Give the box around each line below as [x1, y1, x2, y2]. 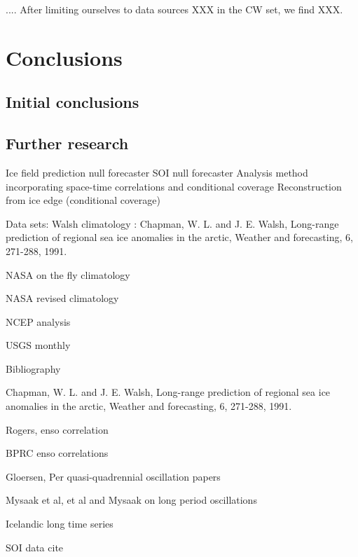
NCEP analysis [6, 314, 71, 329]
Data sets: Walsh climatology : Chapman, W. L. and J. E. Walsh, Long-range [6, 216, 339, 231]
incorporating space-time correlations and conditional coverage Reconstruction [6, 179, 342, 193]
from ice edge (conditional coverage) [6, 193, 160, 207]
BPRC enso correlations [6, 446, 109, 460]
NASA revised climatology [6, 291, 119, 305]
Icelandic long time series [6, 516, 113, 531]
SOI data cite [6, 539, 64, 554]
